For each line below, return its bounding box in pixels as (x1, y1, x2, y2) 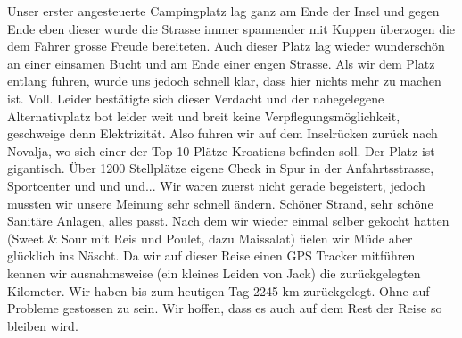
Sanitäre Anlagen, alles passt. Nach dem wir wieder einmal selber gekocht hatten (7, 211, 450, 230)
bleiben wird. (7, 316, 78, 334)
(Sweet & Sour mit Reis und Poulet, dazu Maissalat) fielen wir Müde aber (7, 228, 413, 247)
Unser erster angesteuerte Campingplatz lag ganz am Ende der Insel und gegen (7, 2, 440, 20)
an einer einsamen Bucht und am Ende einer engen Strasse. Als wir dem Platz (7, 54, 435, 72)
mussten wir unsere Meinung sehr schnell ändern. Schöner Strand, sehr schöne (7, 194, 433, 212)
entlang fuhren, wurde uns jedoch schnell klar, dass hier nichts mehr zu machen (7, 71, 441, 90)
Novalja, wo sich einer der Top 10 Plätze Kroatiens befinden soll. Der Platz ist (7, 141, 435, 160)
